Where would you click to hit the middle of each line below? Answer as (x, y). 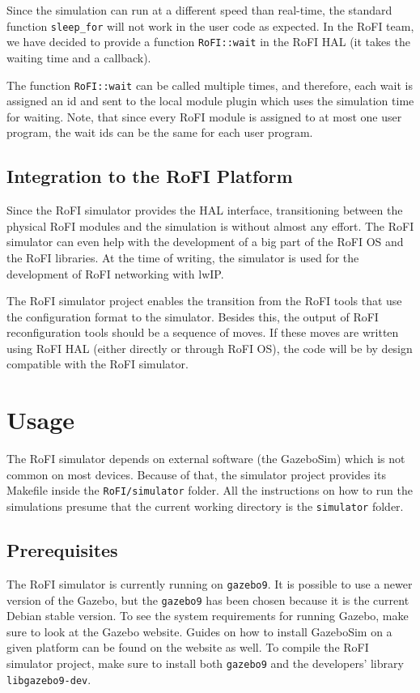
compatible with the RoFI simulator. (98, 364)
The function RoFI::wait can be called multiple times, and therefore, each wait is (210, 85)
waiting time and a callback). (79, 57)
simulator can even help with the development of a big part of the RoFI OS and (205, 242)
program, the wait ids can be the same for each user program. (160, 132)
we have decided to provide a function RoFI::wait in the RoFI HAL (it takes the (208, 42)
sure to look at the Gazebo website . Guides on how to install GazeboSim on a (199, 631)
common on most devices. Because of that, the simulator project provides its (196, 474)
